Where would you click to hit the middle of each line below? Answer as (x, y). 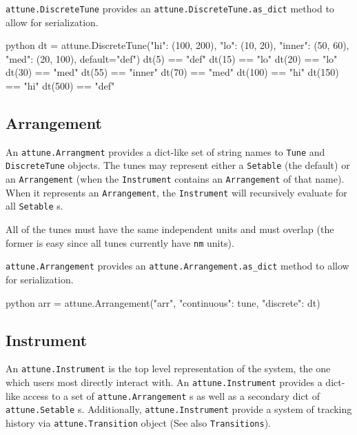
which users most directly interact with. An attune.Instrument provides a (164, 382)
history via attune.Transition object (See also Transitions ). (138, 423)
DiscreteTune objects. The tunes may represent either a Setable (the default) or (178, 165)
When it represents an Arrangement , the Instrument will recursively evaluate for (176, 192)
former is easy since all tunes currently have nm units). (120, 242)
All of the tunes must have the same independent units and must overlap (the (170, 229)
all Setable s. (34, 206)
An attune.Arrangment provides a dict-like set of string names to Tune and (165, 151)
